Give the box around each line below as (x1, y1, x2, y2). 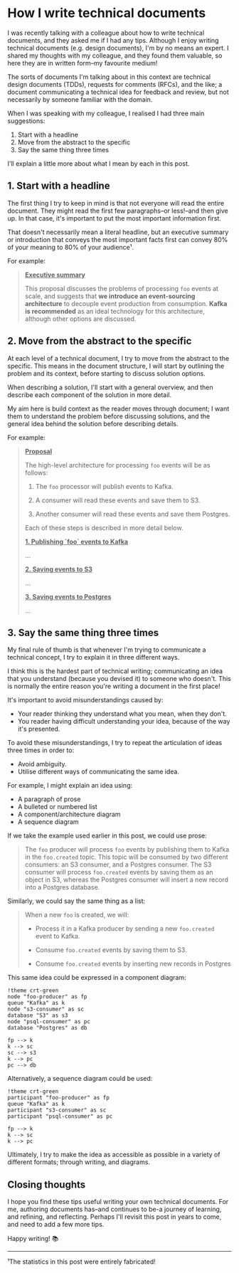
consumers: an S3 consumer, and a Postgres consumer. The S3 (24, 860, 212, 869)
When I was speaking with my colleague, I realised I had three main (7, 109, 205, 117)
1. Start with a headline (7, 180, 110, 192)
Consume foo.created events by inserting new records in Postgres (35, 959, 231, 968)
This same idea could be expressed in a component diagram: (7, 973, 186, 982)
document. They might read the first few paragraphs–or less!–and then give (7, 206, 229, 215)
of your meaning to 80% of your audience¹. (7, 243, 134, 251)
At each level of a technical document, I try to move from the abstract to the (7, 354, 230, 362)
